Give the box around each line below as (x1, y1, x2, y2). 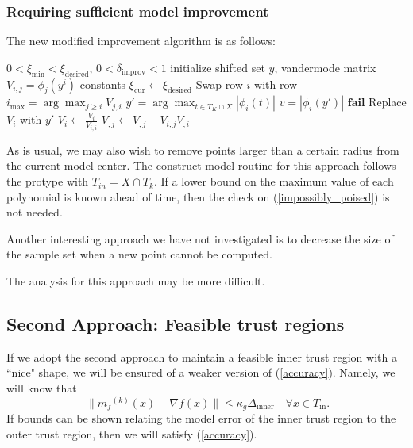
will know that (6, 380, 77, 396)
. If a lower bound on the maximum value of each (153, 173, 394, 190)
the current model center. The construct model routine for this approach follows (6, 157, 396, 174)
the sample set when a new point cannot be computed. (6, 246, 272, 262)
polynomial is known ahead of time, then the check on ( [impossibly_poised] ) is (6, 188, 390, 205)
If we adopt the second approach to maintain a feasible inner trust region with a (6, 348, 397, 365)
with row (254, 75, 298, 92)
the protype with (6, 173, 89, 190)
